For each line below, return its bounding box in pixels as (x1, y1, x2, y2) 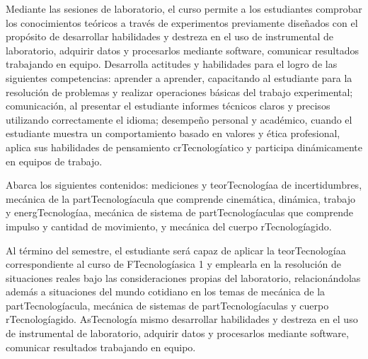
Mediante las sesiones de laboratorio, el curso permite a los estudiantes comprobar (6, 1, 362, 16)
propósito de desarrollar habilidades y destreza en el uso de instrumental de (6, 29, 334, 44)
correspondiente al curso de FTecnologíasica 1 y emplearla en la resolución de (6, 257, 341, 271)
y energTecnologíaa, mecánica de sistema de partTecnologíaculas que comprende (6, 205, 354, 220)
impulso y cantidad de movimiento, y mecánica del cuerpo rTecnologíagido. (6, 218, 332, 233)
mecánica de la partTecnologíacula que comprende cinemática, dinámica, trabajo (6, 191, 356, 206)
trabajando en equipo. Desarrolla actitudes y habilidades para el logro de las (6, 57, 338, 71)
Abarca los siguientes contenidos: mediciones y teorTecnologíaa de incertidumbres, (6, 177, 362, 192)
